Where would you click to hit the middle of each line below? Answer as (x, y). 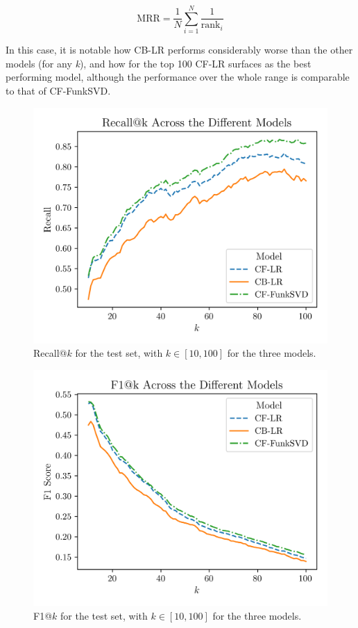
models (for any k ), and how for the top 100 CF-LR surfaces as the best (159, 63)
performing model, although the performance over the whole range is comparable (178, 77)
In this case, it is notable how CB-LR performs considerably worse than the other (179, 50)
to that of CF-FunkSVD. (58, 90)
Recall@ (50, 353)
